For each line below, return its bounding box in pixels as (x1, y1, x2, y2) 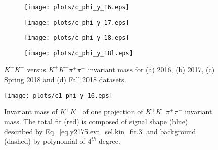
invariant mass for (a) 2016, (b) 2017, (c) (88, 64, 215, 74)
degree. (99, 136, 120, 146)
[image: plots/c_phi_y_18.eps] (24, 34, 129, 42)
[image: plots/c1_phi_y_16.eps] (4, 92, 113, 99)
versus (27, 64, 46, 74)
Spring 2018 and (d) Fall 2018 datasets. (4, 74, 126, 85)
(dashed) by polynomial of (4, 136, 85, 146)
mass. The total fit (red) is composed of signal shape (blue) (4, 116, 188, 127)
